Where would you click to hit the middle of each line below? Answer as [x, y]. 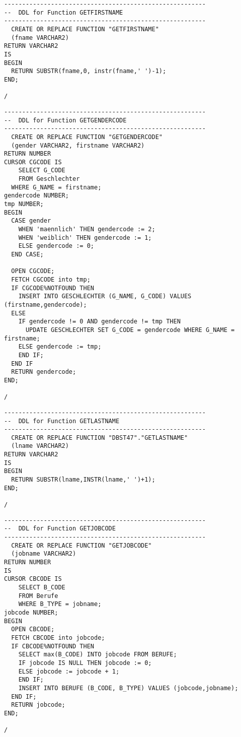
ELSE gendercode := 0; [56, 246]
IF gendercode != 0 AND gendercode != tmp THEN [99, 322]
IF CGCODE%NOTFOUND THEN [53, 288]
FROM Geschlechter [49, 179]
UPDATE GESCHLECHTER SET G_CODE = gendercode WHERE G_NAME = [130, 330]
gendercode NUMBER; [36, 196]
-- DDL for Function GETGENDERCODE [65, 120]
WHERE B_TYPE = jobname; [60, 604]
